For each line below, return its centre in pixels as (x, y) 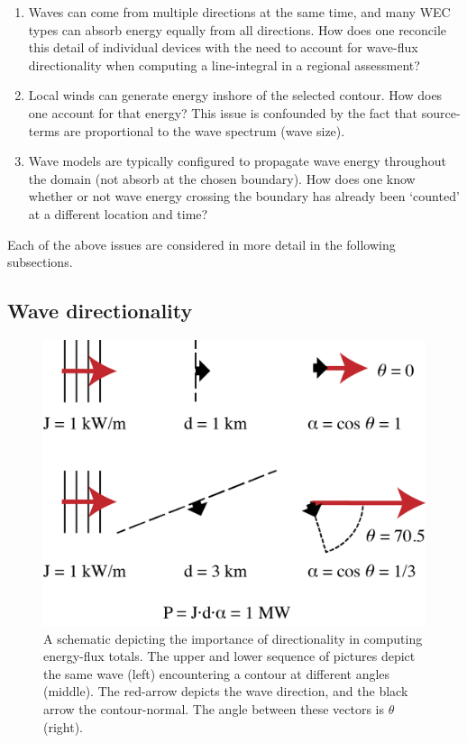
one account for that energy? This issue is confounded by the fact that (223, 112)
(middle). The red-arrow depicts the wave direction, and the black (226, 691)
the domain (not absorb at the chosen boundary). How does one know (222, 178)
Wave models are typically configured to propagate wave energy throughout (237, 161)
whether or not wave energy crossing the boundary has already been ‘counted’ (244, 196)
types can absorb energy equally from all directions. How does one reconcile (238, 29)
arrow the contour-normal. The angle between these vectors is (214, 709)
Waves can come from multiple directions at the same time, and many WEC (239, 12)
